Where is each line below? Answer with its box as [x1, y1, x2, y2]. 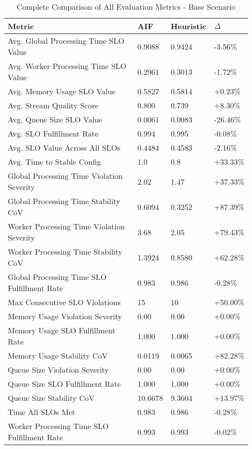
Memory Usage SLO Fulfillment [8, 325, 115, 336]
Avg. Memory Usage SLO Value [8, 86, 116, 97]
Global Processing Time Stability [8, 195, 121, 207]
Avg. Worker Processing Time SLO [8, 60, 126, 71]
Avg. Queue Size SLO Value [8, 114, 102, 125]
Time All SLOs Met [8, 406, 75, 417]
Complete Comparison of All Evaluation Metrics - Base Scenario [16, 1, 236, 12]
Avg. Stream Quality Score [8, 100, 98, 111]
